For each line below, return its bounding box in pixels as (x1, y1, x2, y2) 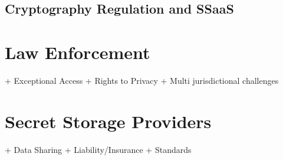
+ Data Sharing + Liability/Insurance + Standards (5, 143, 192, 155)
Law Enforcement (5, 40, 150, 64)
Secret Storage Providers (5, 109, 212, 133)
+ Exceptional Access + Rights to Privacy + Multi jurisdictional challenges (5, 74, 279, 86)
